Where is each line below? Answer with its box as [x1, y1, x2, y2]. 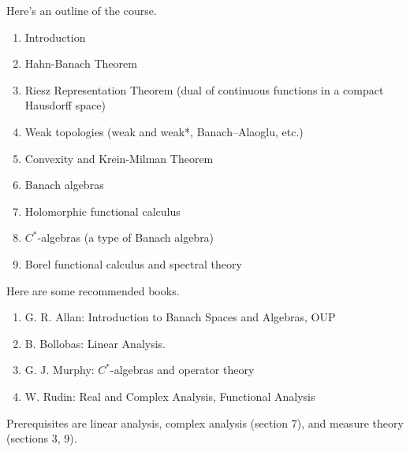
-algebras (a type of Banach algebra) [37, 229, 214, 246]
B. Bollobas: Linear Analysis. [24, 335, 166, 351]
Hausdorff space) [24, 97, 106, 113]
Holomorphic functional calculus [24, 202, 181, 219]
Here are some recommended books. [6, 282, 180, 298]
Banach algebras [24, 176, 104, 193]
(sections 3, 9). [6, 430, 77, 446]
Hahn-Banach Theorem [24, 55, 137, 72]
